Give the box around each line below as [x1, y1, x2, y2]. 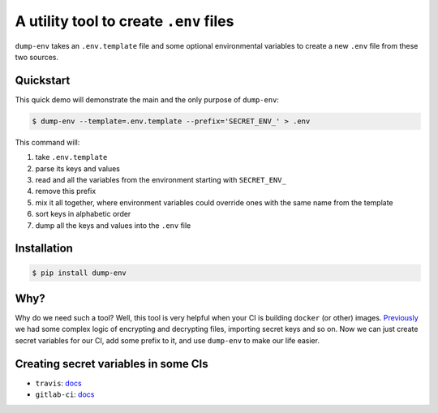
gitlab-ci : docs [35, 389, 95, 399]
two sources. [15, 52, 59, 62]
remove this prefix [35, 187, 97, 196]
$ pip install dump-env [32, 268, 127, 277]
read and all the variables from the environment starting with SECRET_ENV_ [35, 174, 287, 184]
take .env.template [35, 153, 108, 162]
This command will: [15, 137, 80, 147]
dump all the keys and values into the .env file [35, 220, 191, 230]
